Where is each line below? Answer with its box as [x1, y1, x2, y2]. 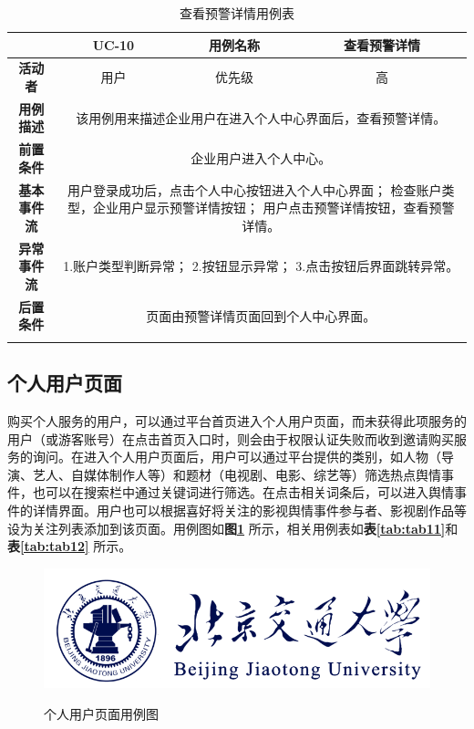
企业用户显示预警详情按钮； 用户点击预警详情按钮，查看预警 [92, 198, 455, 217]
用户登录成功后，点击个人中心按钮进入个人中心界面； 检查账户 [67, 180, 442, 199]
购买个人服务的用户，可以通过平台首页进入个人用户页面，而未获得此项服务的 [7, 411, 467, 430]
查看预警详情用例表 [180, 4, 294, 22]
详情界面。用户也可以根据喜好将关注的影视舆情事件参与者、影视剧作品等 [32, 500, 467, 519]
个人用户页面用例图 [44, 703, 159, 723]
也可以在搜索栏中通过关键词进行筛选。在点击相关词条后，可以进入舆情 [32, 483, 454, 502]
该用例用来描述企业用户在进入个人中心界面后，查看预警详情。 [76, 108, 447, 127]
